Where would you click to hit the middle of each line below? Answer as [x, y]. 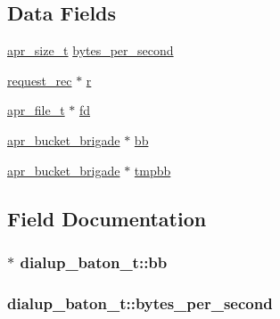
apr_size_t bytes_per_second [91, 50]
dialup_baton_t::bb [94, 262]
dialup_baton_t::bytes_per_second [140, 303]
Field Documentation [107, 218]
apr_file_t [36, 110]
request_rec [40, 80]
